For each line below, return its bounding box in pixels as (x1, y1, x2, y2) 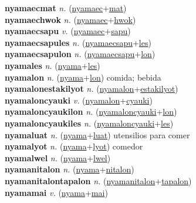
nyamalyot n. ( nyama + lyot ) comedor (5, 140, 143, 152)
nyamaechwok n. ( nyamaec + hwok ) (5, 13, 136, 25)
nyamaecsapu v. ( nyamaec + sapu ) (5, 25, 131, 37)
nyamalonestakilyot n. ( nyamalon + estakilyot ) (5, 82, 178, 95)
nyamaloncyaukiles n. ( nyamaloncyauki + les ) (5, 117, 174, 129)
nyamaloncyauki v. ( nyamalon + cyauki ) (5, 94, 153, 106)
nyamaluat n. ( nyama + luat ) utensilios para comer (5, 128, 190, 141)
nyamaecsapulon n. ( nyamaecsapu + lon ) (5, 48, 156, 60)
